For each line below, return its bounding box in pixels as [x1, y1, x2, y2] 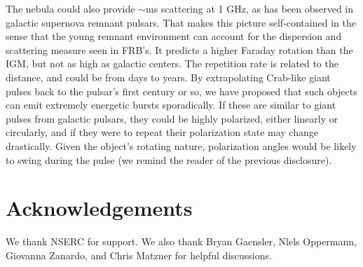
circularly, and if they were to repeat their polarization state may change [6, 125, 318, 139]
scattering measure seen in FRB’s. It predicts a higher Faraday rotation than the [6, 42, 353, 57]
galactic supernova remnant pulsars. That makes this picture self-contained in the [6, 15, 356, 29]
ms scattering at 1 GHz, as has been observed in [145, 1, 354, 15]
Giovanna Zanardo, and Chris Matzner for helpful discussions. [6, 247, 272, 262]
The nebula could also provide [6, 1, 135, 15]
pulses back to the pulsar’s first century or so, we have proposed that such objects [6, 83, 357, 98]
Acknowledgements [6, 193, 193, 222]
